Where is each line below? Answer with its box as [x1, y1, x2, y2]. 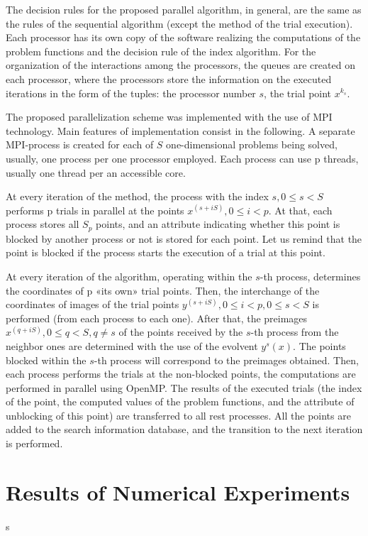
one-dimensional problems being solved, [166, 137, 338, 152]
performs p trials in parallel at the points [6, 202, 184, 217]
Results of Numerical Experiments [6, 477, 350, 506]
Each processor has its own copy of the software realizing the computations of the [6, 30, 361, 45]
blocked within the [6, 352, 87, 367]
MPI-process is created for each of [6, 137, 154, 152]
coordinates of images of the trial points [6, 297, 179, 312]
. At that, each [268, 202, 333, 217]
